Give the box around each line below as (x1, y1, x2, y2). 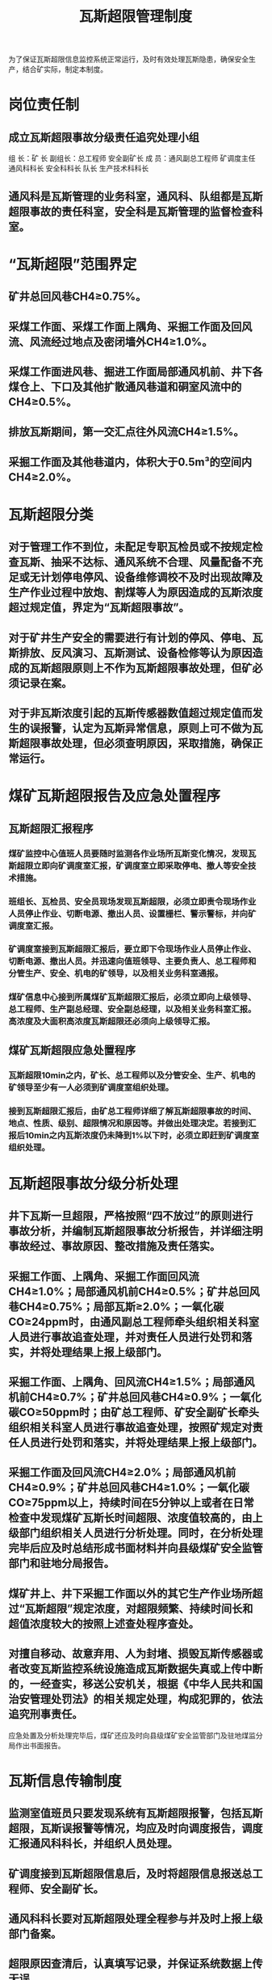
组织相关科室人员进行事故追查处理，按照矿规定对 (8, 1420, 253, 1434)
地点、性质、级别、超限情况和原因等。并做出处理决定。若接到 (8, 1117, 249, 1129)
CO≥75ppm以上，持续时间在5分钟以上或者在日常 (8, 1496, 254, 1510)
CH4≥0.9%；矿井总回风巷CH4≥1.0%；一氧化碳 (8, 1481, 250, 1494)
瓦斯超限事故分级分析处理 (8, 1175, 179, 1192)
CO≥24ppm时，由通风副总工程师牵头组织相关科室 (8, 1314, 260, 1329)
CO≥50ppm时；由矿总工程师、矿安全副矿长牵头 (19, 1405, 260, 1419)
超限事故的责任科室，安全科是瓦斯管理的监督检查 (8, 204, 253, 218)
